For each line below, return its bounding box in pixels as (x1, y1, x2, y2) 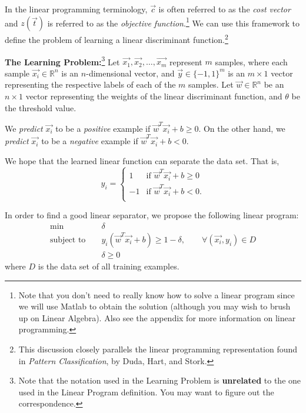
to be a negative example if (41, 135, 138, 147)
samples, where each (215, 55, 288, 68)
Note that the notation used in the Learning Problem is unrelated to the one (18, 374, 301, 387)
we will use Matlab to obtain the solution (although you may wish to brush (18, 300, 291, 312)
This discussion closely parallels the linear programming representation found (18, 342, 298, 355)
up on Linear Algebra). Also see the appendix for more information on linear (18, 311, 296, 324)
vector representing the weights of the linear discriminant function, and (25, 89, 282, 102)
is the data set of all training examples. (38, 259, 179, 272)
